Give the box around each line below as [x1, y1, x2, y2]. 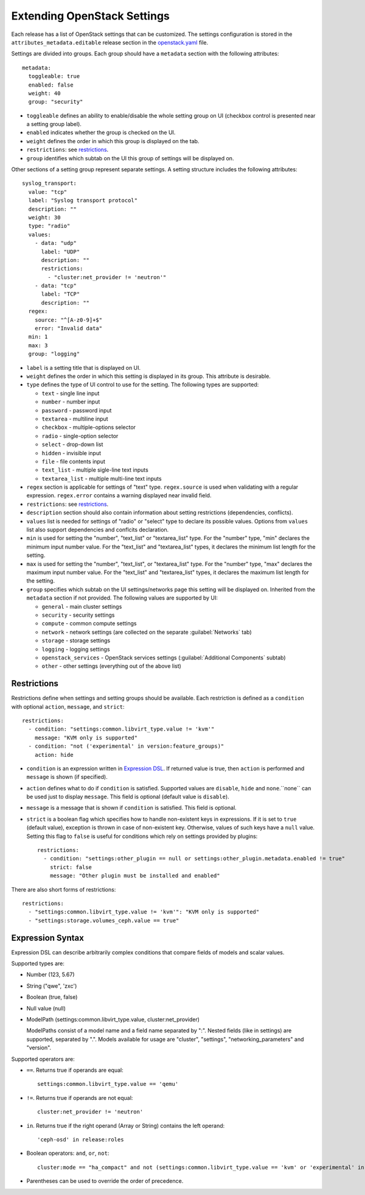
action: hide [34, 751, 74, 758]
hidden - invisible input [41, 449, 102, 456]
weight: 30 [28, 214, 61, 221]
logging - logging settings [41, 645, 110, 653]
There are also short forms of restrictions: [11, 885, 116, 893]
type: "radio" [28, 222, 71, 230]
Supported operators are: [11, 1055, 75, 1063]
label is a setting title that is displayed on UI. [26, 364, 141, 371]
